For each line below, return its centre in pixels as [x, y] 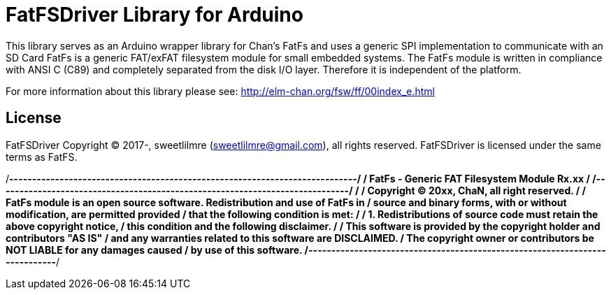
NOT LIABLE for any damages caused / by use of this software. [154, 250]
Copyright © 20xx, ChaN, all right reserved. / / [476, 190]
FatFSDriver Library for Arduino [154, 15]
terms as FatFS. [42, 157]
